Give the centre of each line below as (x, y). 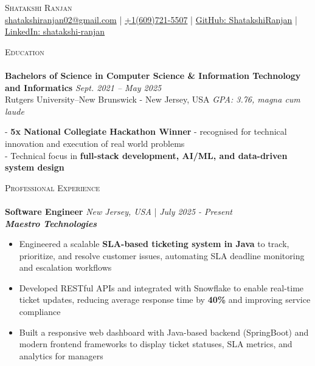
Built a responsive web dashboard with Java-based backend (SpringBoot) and (164, 332)
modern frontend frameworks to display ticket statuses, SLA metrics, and (156, 344)
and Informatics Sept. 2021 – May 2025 (83, 87)
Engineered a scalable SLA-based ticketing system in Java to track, (154, 244)
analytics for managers (61, 355)
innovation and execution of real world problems (95, 143)
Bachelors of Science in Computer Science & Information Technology (153, 75)
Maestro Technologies (51, 223)
